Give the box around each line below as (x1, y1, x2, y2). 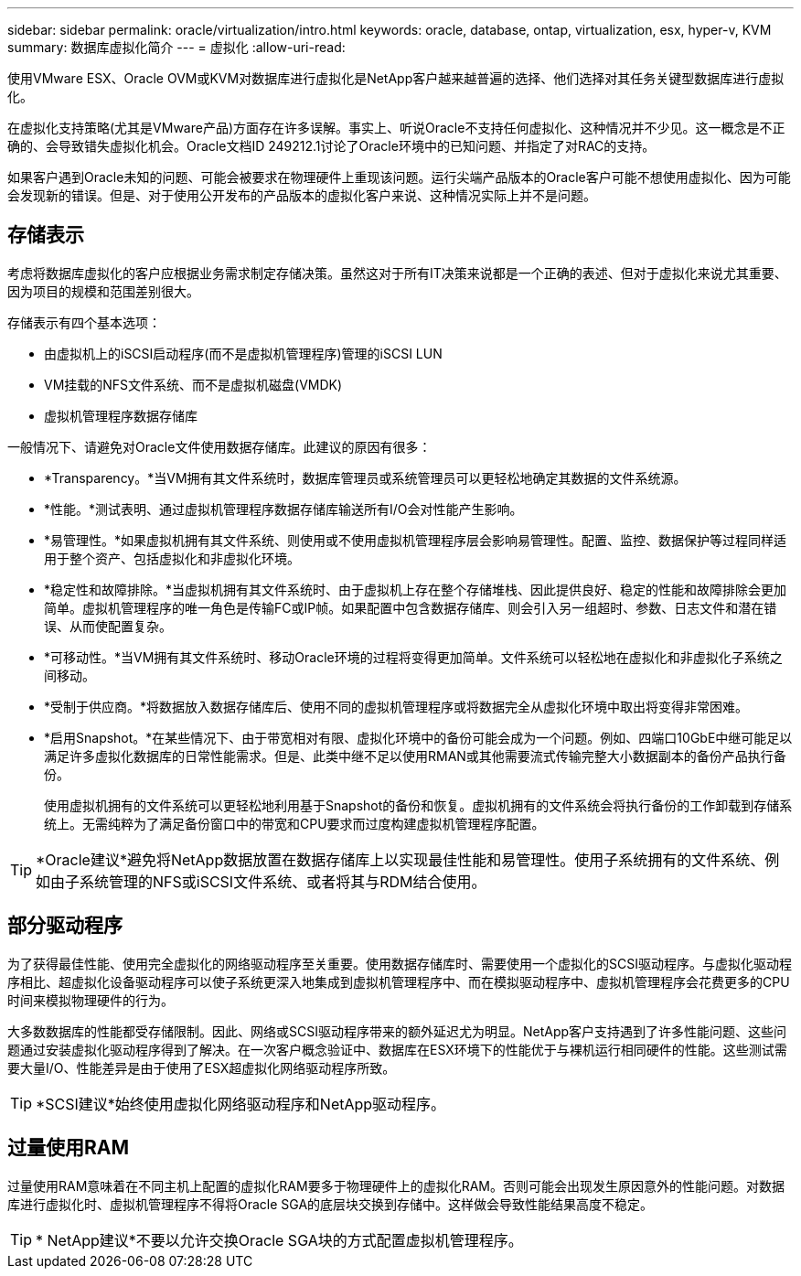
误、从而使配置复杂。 (44, 617, 172, 634)
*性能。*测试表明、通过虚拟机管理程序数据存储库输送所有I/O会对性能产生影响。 (44, 500, 523, 517)
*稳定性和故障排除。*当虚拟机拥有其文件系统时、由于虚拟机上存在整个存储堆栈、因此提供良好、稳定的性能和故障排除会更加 (44, 581, 787, 597)
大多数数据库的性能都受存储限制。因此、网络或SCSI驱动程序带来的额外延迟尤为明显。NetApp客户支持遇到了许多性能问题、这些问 (7, 1023, 787, 1039)
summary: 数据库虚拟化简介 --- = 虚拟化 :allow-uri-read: (7, 39, 346, 55)
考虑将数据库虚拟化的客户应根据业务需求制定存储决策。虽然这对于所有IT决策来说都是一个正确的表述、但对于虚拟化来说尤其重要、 (7, 264, 787, 281)
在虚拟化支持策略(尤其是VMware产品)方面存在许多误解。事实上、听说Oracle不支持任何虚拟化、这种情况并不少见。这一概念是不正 (7, 120, 785, 135)
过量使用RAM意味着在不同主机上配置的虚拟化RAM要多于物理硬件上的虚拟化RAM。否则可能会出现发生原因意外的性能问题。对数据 (7, 1177, 785, 1194)
